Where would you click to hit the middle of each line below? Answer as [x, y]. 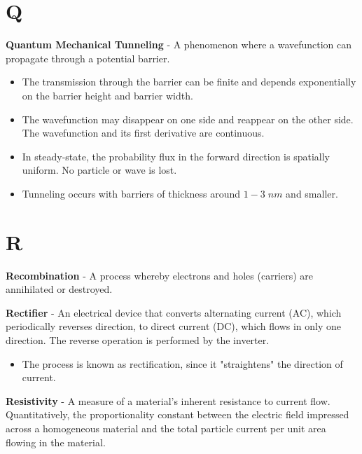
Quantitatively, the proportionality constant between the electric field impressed [177, 414]
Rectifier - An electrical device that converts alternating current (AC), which [174, 312]
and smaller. [312, 193]
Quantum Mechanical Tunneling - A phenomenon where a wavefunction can [179, 44]
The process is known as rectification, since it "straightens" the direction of [182, 363]
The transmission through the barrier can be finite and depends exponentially [189, 82]
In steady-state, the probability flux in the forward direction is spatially [176, 156]
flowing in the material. [56, 442]
